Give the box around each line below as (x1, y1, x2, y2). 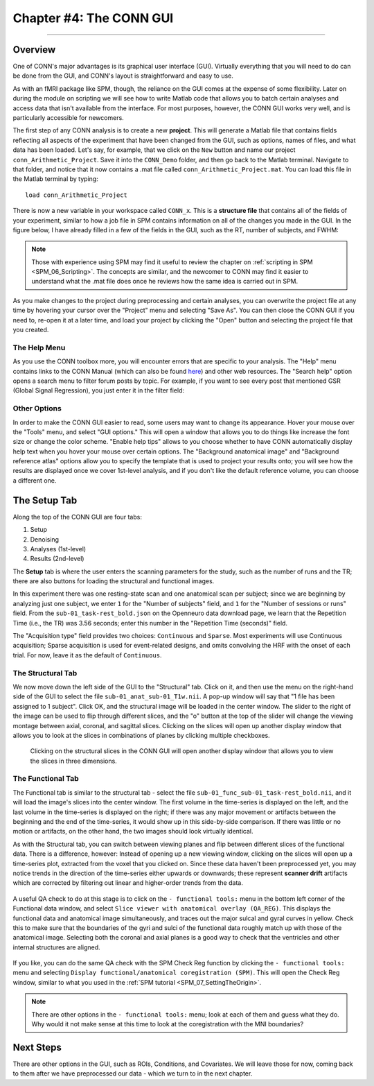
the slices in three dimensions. (30, 757, 117, 765)
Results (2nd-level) (30, 555, 84, 563)
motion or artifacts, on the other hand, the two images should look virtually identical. (12, 827, 253, 836)
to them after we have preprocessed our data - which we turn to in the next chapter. (12, 1069, 253, 1078)
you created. (12, 326, 49, 334)
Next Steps (12, 1041, 62, 1053)
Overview (12, 44, 56, 55)
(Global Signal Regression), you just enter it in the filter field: (12, 386, 185, 395)
